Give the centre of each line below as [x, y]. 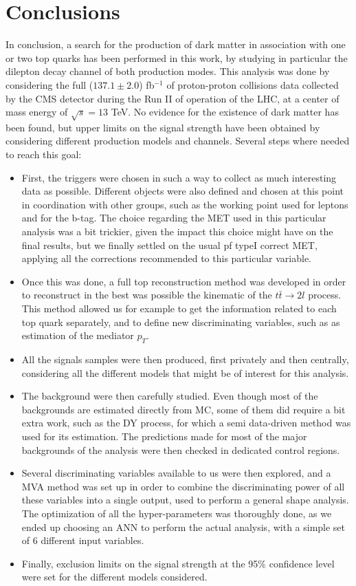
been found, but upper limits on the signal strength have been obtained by [163, 127]
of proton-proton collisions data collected [253, 84]
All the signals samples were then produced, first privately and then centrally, [185, 359]
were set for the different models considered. [114, 577]
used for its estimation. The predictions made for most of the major [164, 436]
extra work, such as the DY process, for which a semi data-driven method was [186, 423]
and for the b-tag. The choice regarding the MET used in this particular [174, 218]
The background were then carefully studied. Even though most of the [170, 396]
